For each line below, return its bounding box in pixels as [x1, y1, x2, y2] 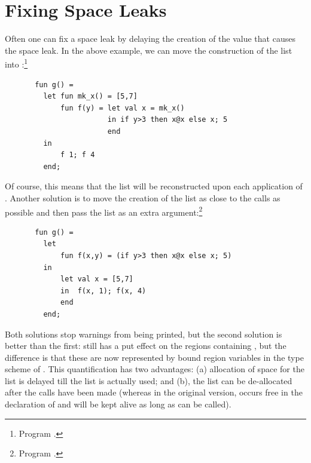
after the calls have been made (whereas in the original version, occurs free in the [5, 386, 303, 398]
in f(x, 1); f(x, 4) [60, 286, 147, 295]
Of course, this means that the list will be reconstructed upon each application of [5, 180, 303, 192]
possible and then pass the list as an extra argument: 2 [5, 204, 203, 218]
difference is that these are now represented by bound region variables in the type [5, 351, 304, 363]
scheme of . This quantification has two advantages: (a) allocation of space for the [5, 363, 304, 375]
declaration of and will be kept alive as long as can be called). [5, 398, 231, 410]
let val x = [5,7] [60, 275, 133, 284]
